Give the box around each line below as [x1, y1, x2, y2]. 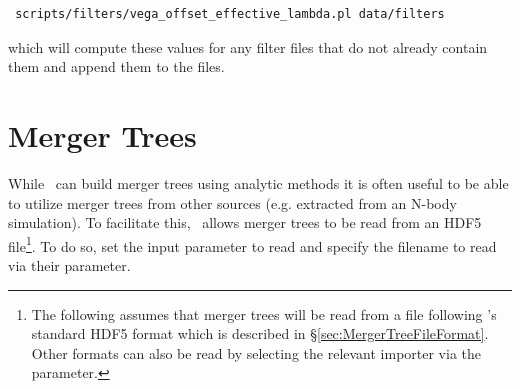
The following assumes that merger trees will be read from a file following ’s [31, 303, 497, 324]
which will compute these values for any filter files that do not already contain [8, 36, 488, 57]
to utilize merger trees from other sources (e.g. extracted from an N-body [8, 192, 457, 213]
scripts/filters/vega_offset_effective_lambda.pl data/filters [15, 7, 445, 21]
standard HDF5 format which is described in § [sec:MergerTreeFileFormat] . [31, 323, 489, 344]
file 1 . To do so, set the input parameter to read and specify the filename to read [8, 232, 497, 256]
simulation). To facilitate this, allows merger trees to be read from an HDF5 [8, 212, 482, 233]
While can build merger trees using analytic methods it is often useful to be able [8, 172, 509, 193]
